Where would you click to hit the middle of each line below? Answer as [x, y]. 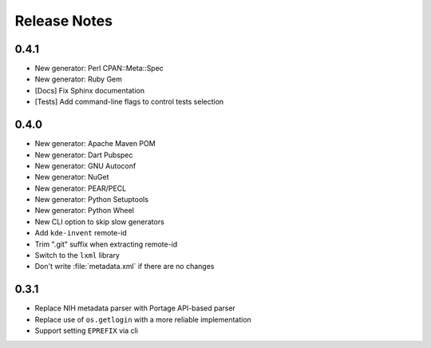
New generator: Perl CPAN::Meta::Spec [99, 69]
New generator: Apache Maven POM [95, 144]
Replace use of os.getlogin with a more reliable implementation [143, 319]
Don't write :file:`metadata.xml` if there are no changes [125, 267]
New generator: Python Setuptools [92, 200]
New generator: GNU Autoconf [85, 166]
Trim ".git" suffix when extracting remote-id [106, 244]
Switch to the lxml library [77, 255]
